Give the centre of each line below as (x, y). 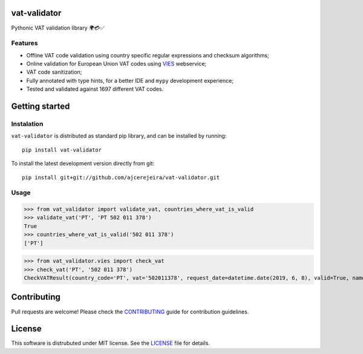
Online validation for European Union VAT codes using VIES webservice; (116, 64)
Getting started (41, 107)
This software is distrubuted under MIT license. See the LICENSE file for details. (110, 343)
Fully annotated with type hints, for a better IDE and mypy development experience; (130, 80)
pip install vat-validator (62, 150)
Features (25, 43)
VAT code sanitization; (54, 72)
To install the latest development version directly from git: (83, 164)
